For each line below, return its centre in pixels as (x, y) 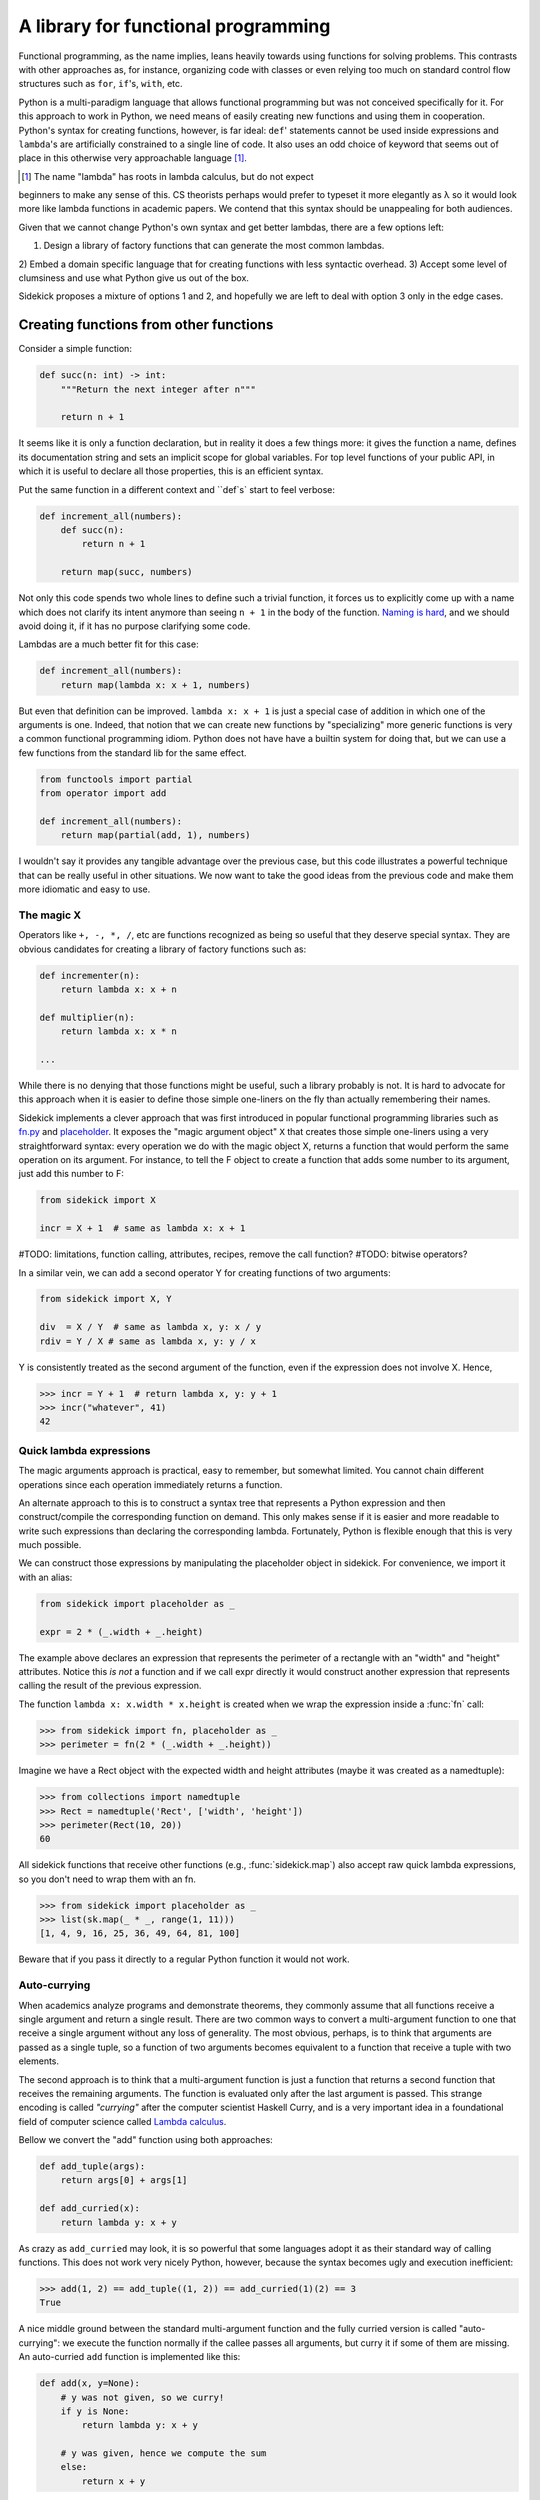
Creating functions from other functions (146, 325)
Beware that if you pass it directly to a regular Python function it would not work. (184, 1959)
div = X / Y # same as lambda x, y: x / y (150, 1327)
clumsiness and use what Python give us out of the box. (134, 278)
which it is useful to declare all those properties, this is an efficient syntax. (171, 471)
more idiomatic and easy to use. (84, 889)
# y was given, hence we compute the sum (163, 2453)
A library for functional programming (174, 26)
